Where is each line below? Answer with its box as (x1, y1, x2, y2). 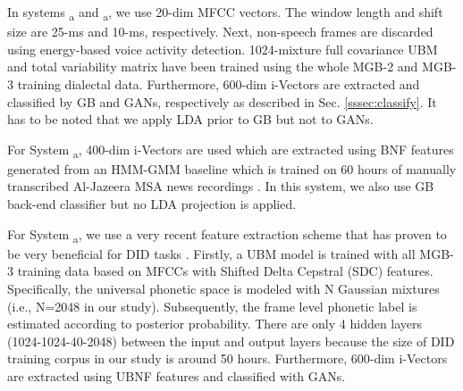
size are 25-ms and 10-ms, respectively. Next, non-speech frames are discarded (7, 22, 434, 41)
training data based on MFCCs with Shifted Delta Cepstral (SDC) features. (17, 262, 434, 280)
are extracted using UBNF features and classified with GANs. (7, 366, 346, 385)
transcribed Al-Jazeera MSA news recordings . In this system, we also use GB (7, 177, 434, 195)
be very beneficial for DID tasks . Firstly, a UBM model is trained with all (7, 244, 416, 262)
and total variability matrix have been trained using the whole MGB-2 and (7, 57, 418, 76)
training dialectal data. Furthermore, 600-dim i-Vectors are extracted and (17, 74, 420, 93)
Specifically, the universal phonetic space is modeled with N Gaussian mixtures (7, 279, 440, 297)
